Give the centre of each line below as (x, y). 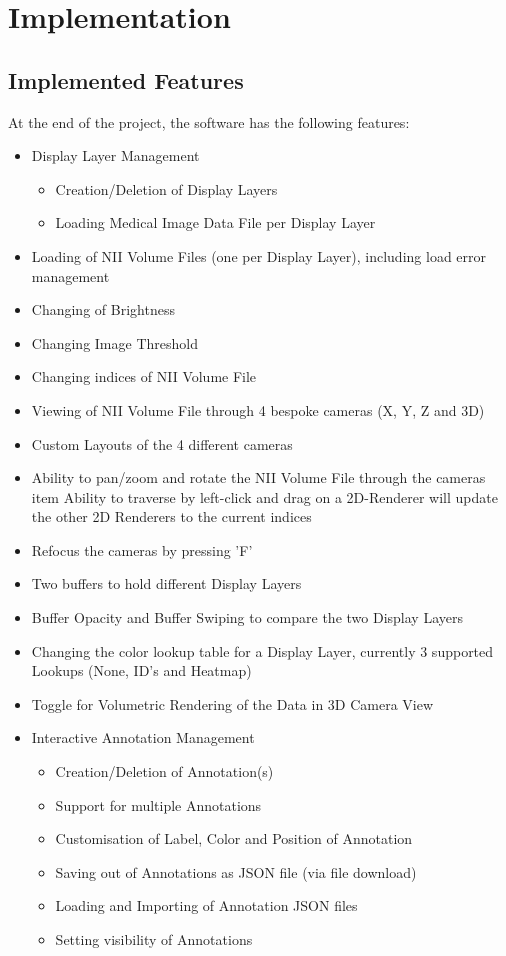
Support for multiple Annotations (158, 804)
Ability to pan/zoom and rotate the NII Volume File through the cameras (258, 477)
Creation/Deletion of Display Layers (166, 188)
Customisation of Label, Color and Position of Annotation (234, 838)
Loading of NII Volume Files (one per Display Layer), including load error (259, 255)
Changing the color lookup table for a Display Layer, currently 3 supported (262, 650)
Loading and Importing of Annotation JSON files (206, 905)
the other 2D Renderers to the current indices (171, 516)
